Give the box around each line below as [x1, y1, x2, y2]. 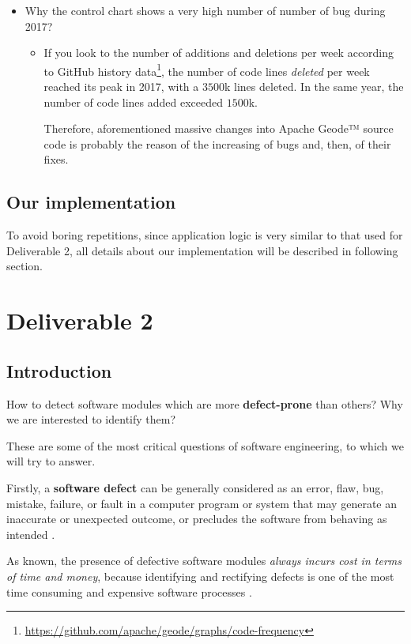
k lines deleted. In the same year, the [224, 78, 404, 95]
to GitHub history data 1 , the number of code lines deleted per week [43, 60, 370, 79]
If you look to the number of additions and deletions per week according [43, 44, 394, 61]
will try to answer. [6, 453, 96, 469]
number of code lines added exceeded [43, 93, 224, 110]
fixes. [43, 151, 69, 168]
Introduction [6, 358, 112, 382]
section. [6, 258, 43, 274]
